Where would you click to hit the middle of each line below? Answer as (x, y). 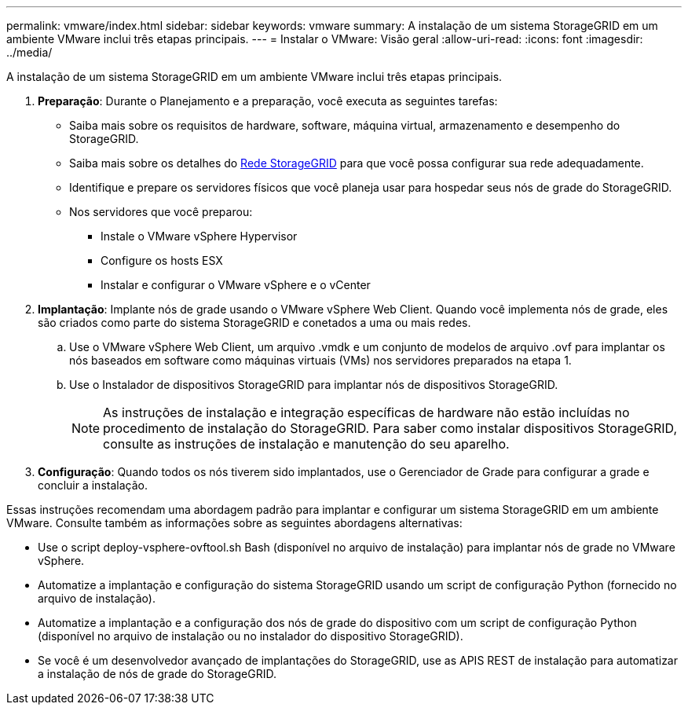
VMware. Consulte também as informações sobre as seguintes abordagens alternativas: (234, 523)
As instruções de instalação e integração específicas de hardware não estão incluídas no (366, 412)
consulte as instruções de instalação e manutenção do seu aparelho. (306, 444)
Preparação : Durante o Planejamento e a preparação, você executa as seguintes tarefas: (268, 101)
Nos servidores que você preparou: (161, 212)
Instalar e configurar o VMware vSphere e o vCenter (236, 285)
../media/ (29, 52)
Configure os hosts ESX (162, 260)
